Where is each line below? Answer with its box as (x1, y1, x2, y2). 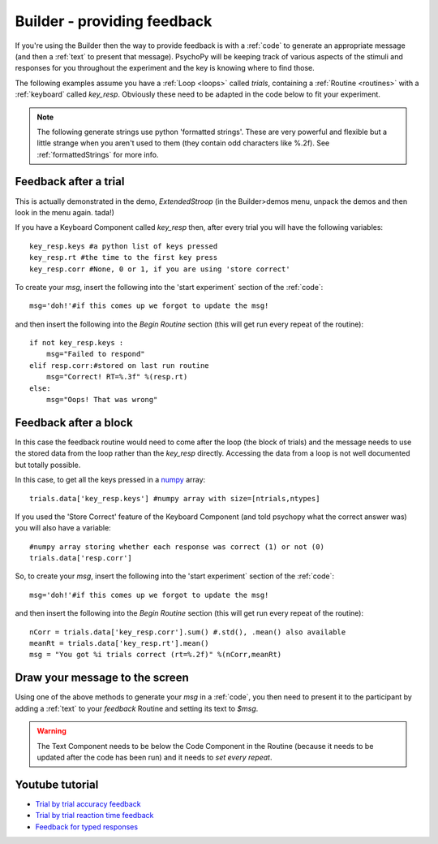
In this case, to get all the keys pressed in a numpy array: (15, 475, 206, 485)
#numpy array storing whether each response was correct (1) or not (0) (29, 542, 324, 552)
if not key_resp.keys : (29, 338, 124, 348)
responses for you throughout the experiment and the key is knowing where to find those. (15, 63, 316, 73)
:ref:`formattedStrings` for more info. (36, 149, 159, 159)
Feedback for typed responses (35, 821, 138, 832)
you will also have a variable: (15, 523, 111, 533)
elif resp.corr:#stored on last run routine (29, 361, 210, 370)
